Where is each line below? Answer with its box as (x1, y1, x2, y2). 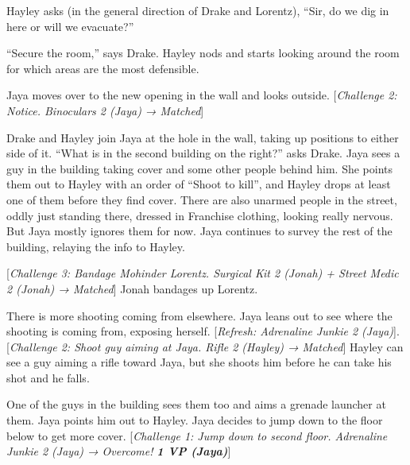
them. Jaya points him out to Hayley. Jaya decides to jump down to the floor (6, 412, 383, 428)
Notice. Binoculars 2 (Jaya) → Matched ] (6, 102, 204, 118)
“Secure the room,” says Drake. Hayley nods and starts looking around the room (6, 45, 400, 61)
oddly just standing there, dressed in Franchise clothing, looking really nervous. (6, 207, 393, 223)
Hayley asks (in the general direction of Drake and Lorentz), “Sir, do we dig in (6, 2, 389, 18)
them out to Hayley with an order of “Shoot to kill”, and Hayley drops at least (6, 176, 391, 192)
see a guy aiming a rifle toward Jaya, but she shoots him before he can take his (6, 354, 392, 370)
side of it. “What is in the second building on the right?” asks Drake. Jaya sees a (6, 145, 400, 161)
